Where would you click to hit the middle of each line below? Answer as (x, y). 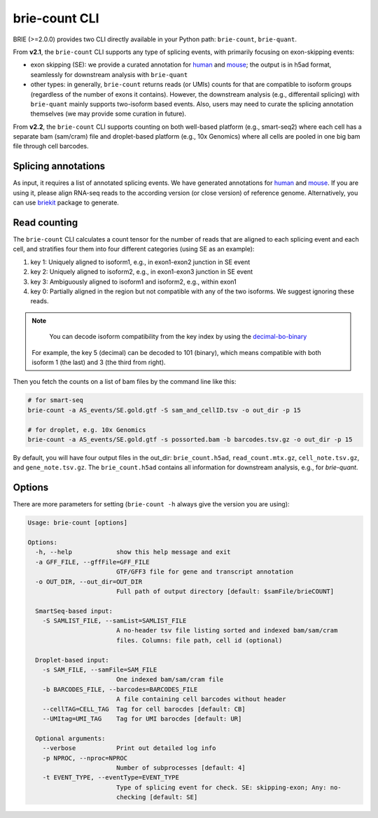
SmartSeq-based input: (74, 611)
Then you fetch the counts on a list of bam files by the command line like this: (125, 382)
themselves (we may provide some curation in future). (108, 114)
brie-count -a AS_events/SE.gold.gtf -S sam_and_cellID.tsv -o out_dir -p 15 (164, 410)
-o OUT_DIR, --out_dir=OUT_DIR (89, 582)
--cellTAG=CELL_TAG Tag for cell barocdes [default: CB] (144, 709)
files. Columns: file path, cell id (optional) (199, 640)
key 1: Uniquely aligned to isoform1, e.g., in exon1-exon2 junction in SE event (140, 262)
